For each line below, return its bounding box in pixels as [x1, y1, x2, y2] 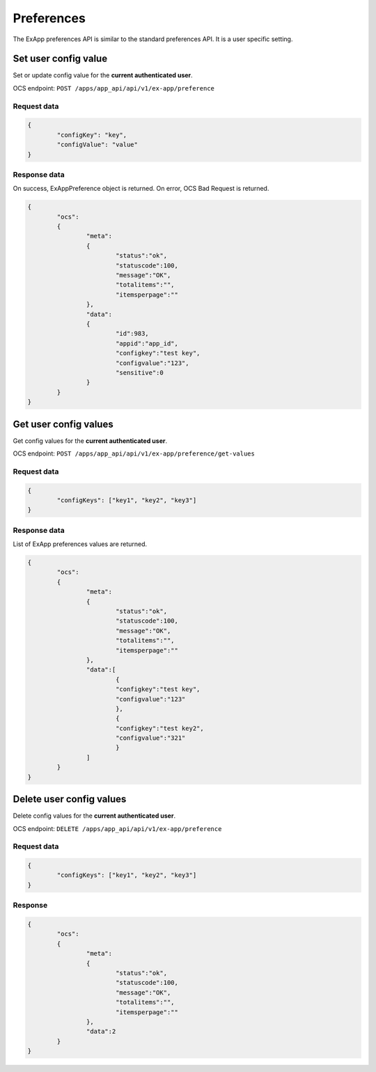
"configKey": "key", [56, 131, 127, 139]
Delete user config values [13, 793, 127, 805]
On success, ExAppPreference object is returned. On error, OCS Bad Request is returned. [13, 185, 269, 193]
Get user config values [13, 418, 114, 430]
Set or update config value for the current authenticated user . [13, 71, 193, 79]
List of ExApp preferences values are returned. [13, 540, 148, 548]
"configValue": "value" [56, 141, 139, 149]
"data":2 [86, 1027, 116, 1036]
